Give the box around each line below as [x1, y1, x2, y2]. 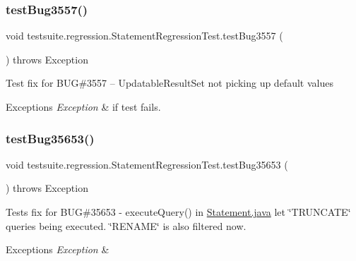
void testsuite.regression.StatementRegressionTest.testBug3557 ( [6, 28, 283, 43]
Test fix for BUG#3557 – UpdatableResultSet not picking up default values [6, 75, 333, 90]
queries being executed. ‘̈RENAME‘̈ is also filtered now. [6, 218, 247, 233]
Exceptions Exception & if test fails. [6, 99, 161, 114]
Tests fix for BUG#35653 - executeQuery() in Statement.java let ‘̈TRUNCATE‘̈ [6, 205, 351, 219]
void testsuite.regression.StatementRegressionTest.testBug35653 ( [6, 157, 288, 171]
